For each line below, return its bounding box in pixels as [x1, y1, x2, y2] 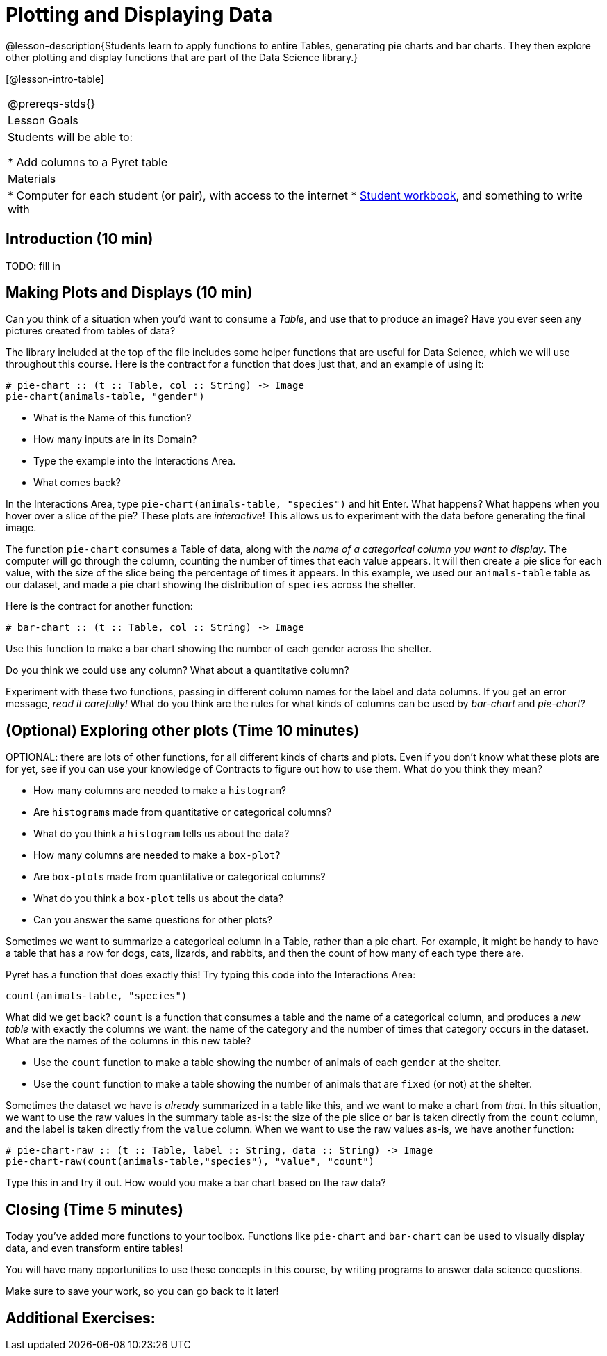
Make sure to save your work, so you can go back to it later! [6, 1285, 279, 1298]
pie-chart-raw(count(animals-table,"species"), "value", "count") [6, 1156, 375, 1168]
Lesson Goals [8, 113, 78, 127]
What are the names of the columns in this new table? [6, 1035, 251, 1047]
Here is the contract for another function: [6, 600, 193, 613]
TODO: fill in [6, 259, 61, 272]
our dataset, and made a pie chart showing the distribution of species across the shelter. [6, 579, 416, 591]
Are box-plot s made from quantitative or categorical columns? [33, 871, 326, 883]
